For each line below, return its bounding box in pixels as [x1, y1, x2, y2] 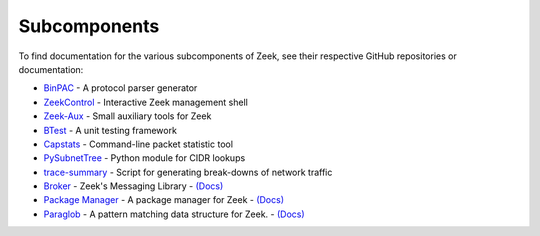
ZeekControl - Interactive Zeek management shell [43, 96, 249, 108]
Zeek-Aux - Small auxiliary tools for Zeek [43, 110, 212, 122]
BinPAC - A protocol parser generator [43, 82, 198, 94]
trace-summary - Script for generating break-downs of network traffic [43, 166, 333, 178]
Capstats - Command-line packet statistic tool [43, 138, 234, 150]
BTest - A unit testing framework [43, 124, 177, 136]
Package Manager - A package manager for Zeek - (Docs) [43, 194, 285, 206]
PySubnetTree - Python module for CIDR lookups [43, 152, 246, 164]
